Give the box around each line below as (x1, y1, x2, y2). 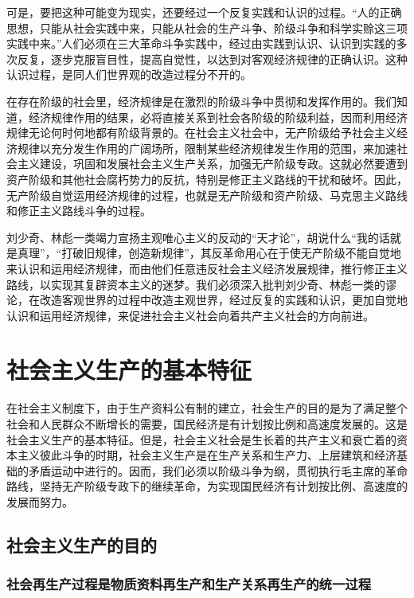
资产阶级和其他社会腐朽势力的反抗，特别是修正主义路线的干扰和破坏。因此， (6, 170, 408, 187)
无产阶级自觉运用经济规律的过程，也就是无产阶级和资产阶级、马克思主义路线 (6, 186, 408, 203)
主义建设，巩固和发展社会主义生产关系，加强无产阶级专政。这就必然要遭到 (17, 155, 408, 172)
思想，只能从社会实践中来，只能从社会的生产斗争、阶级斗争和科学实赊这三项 (6, 19, 408, 36)
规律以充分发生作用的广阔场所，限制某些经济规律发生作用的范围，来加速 (17, 139, 396, 156)
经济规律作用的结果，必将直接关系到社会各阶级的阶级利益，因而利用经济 (28, 108, 408, 125)
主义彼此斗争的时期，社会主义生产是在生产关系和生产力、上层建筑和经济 (17, 447, 396, 463)
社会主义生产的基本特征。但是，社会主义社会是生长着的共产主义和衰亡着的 (6, 431, 396, 448)
